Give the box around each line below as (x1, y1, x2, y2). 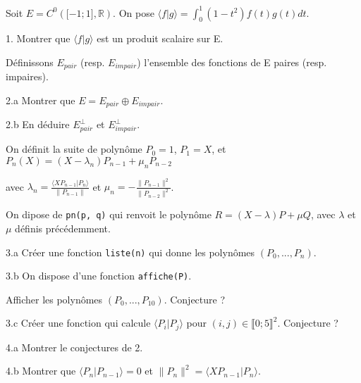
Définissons (6, 54, 54, 69)
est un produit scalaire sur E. (97, 31, 224, 46)
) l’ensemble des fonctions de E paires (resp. (137, 54, 327, 69)
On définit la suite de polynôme (6, 142, 142, 156)
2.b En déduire (6, 117, 70, 132)
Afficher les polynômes (6, 291, 103, 306)
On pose (118, 5, 154, 20)
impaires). (6, 69, 49, 84)
